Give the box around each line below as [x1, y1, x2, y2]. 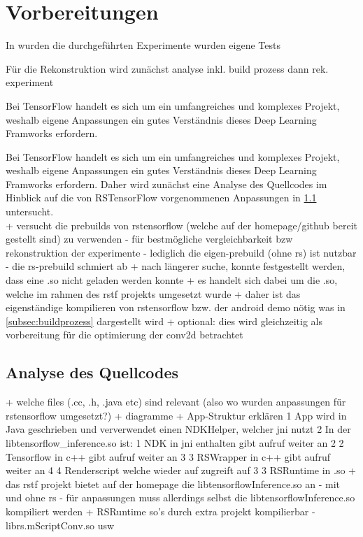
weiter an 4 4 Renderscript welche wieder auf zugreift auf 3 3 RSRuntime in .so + [6, 463, 357, 478]
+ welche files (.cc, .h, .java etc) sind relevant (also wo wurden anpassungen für [6, 394, 346, 409]
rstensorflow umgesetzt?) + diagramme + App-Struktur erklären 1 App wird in [6, 408, 347, 422]
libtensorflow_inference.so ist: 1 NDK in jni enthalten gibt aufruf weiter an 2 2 [6, 435, 344, 450]
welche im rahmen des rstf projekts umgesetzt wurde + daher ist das [6, 286, 301, 301]
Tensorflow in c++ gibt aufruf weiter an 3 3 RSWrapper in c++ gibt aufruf [6, 449, 331, 464]
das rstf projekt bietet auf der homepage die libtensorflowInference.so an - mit [6, 476, 341, 491]
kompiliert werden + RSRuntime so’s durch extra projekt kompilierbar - [6, 503, 315, 518]
